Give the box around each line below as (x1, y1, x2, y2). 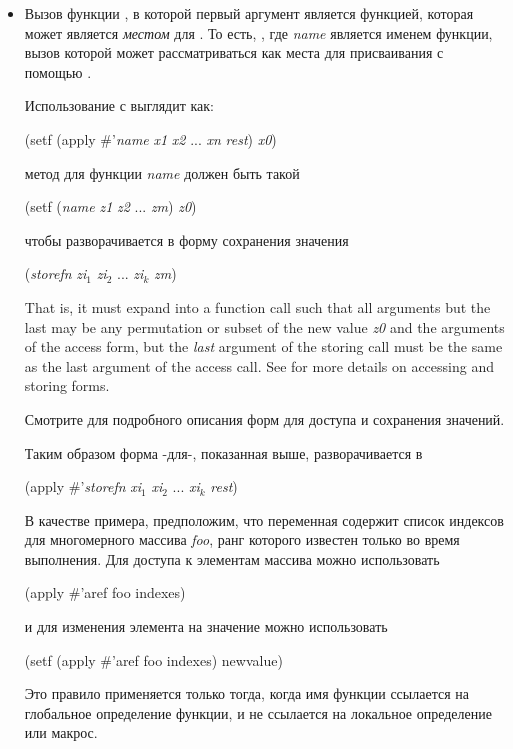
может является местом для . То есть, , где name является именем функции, (24, 22, 493, 43)
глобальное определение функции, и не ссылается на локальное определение (24, 702, 492, 723)
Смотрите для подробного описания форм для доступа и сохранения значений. (24, 408, 505, 429)
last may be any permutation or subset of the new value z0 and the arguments (24, 316, 505, 337)
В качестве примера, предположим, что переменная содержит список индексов (24, 509, 504, 530)
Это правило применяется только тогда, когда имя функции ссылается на (24, 683, 469, 704)
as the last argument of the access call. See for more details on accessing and (24, 355, 494, 376)
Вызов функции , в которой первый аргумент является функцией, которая (24, 3, 474, 23)
